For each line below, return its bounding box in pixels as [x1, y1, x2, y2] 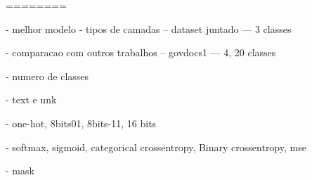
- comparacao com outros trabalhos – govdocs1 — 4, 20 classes [6, 45, 276, 60]
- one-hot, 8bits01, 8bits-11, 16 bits [6, 115, 157, 130]
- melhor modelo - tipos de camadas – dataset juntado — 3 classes [6, 21, 292, 36]
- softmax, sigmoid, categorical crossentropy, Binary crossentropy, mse [6, 139, 306, 154]
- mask [6, 163, 34, 178]
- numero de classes [6, 68, 89, 83]
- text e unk [6, 92, 57, 107]
